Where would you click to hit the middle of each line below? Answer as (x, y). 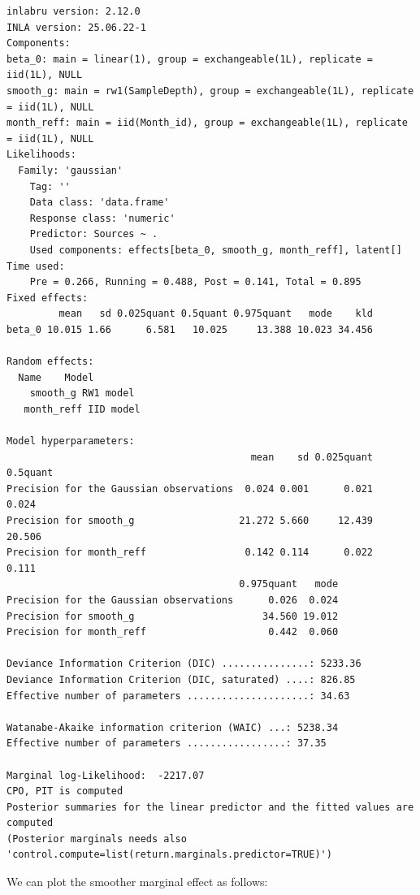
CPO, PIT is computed (65, 791)
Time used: (36, 266)
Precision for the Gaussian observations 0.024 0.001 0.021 (190, 489)
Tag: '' (50, 186)
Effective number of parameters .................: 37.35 (167, 744)
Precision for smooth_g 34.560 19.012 (173, 616)
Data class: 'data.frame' (100, 203)
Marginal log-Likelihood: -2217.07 (106, 775)
